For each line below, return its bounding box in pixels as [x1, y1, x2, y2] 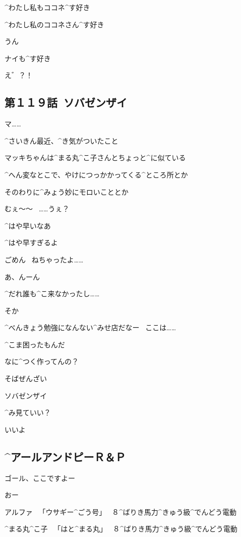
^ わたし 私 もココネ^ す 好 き [5, 2, 90, 12]
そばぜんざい [5, 373, 47, 384]
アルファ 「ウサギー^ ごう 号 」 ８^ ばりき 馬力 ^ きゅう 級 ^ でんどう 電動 [5, 506, 236, 517]
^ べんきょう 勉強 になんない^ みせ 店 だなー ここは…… [5, 322, 176, 333]
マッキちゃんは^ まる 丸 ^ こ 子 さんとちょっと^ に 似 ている [5, 152, 186, 163]
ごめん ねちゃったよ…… [5, 254, 84, 264]
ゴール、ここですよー [5, 472, 75, 483]
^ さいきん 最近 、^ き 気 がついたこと [5, 135, 118, 146]
